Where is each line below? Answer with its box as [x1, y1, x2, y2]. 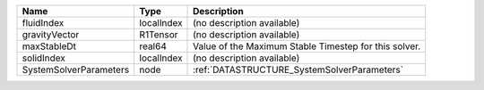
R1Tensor [139, 29, 178, 40]
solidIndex [22, 52, 66, 64]
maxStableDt [22, 40, 76, 53]
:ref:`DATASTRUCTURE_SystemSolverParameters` [193, 63, 403, 76]
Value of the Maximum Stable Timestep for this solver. [193, 40, 421, 53]
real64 [139, 40, 168, 53]
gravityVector [22, 29, 80, 40]
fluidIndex [22, 17, 65, 29]
